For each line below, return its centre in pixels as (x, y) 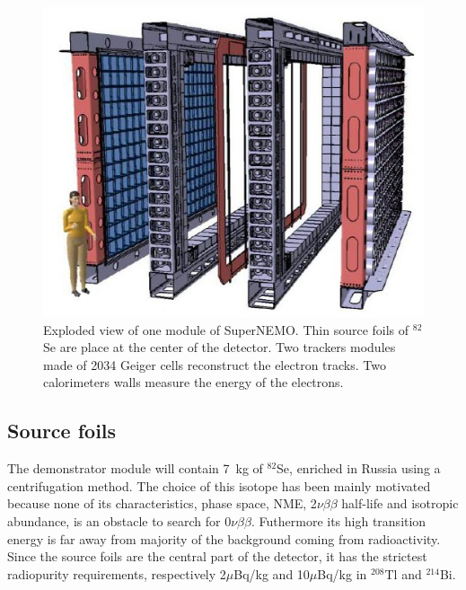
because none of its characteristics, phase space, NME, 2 (162, 503)
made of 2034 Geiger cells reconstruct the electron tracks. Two (215, 364)
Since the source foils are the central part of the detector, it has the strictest (217, 556)
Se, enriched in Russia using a (359, 468)
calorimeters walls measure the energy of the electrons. (193, 382)
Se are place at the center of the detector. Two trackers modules (220, 347)
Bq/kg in (342, 573)
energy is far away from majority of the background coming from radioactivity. (224, 538)
